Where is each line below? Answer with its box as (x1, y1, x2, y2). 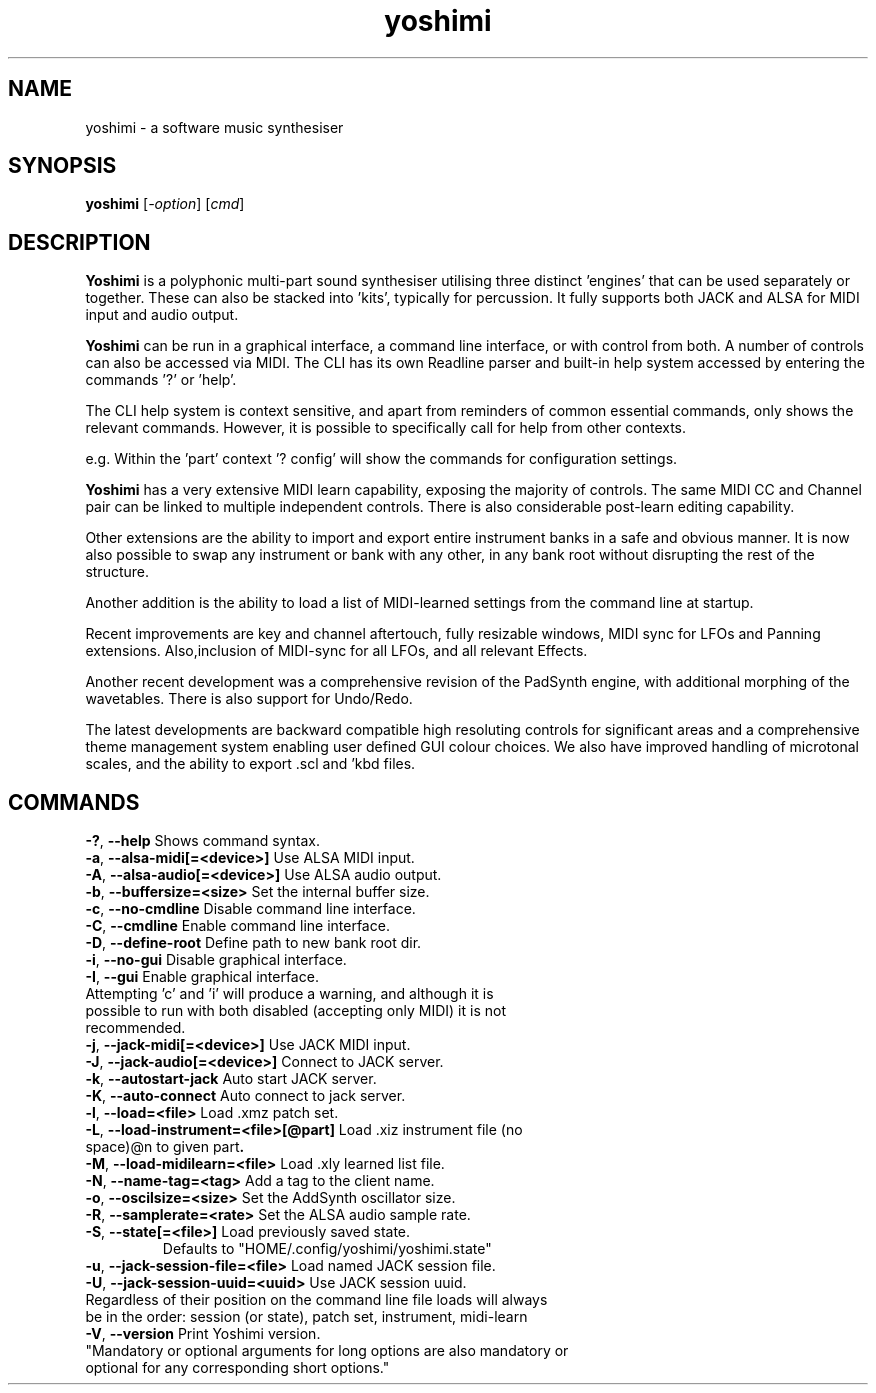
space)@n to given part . (85, 1138, 245, 1156)
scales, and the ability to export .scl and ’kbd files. (85, 755, 416, 773)
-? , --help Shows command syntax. (85, 832, 320, 850)
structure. (85, 563, 149, 581)
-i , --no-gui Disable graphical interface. (85, 951, 347, 969)
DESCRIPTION (8, 229, 151, 255)
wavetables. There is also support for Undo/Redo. (85, 690, 413, 708)
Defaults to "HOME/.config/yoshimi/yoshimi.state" (162, 1240, 492, 1258)
